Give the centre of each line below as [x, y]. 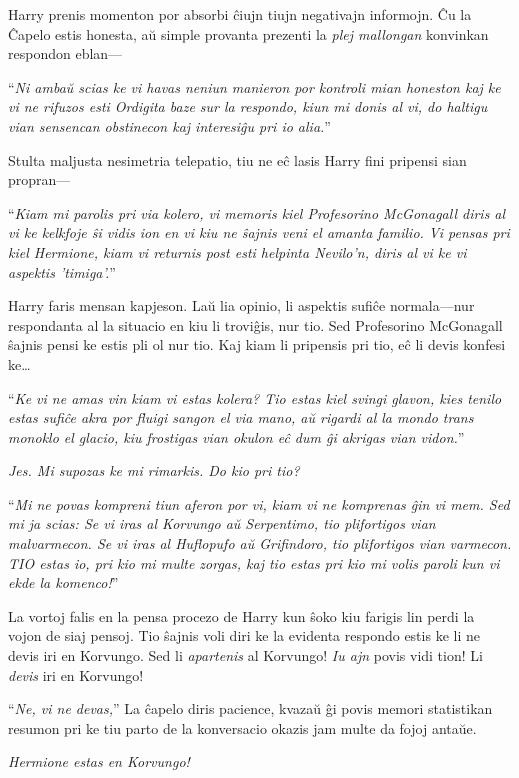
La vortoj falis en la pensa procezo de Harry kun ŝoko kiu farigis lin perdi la [241, 615]
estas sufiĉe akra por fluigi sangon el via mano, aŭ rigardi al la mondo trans [241, 417]
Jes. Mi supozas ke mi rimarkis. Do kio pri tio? [154, 470]
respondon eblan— [65, 53]
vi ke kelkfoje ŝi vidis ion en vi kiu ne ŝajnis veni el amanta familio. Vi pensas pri [259, 232]
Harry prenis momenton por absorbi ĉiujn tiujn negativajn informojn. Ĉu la [240, 14]
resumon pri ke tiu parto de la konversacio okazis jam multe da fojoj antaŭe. [242, 727]
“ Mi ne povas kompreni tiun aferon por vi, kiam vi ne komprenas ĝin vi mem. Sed [259, 503]
